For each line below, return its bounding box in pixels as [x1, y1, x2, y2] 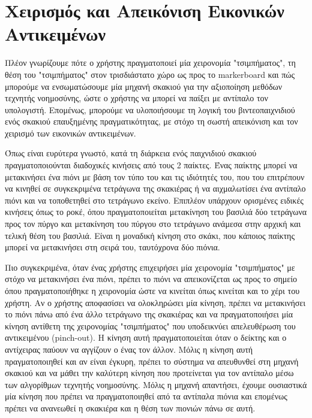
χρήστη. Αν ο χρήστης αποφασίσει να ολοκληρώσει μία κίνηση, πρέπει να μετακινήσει [5, 296, 305, 308]
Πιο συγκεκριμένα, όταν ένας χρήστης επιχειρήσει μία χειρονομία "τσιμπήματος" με [5, 261, 295, 273]
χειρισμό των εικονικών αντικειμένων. [5, 126, 136, 139]
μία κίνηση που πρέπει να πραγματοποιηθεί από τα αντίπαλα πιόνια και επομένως [5, 390, 287, 402]
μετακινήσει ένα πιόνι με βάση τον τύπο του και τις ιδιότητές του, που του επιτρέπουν [5, 170, 305, 183]
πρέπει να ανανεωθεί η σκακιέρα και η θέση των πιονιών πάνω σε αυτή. [5, 401, 256, 414]
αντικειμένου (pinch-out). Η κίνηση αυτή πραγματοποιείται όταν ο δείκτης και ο [5, 331, 287, 344]
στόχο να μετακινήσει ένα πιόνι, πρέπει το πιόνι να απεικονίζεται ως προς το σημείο [5, 272, 297, 285]
